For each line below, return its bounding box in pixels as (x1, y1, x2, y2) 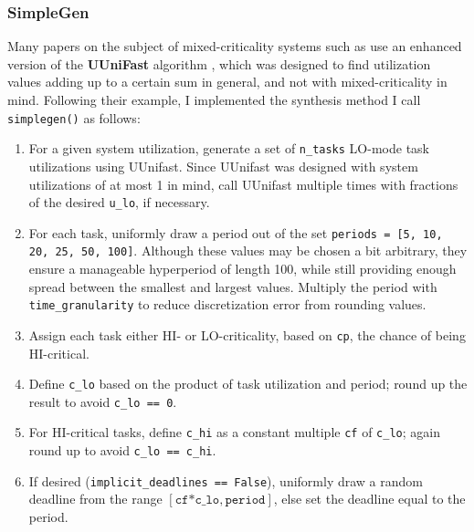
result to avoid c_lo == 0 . (28, 391, 177, 411)
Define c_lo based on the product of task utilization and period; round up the (28, 374, 468, 393)
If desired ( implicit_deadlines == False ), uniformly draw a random (28, 471, 423, 490)
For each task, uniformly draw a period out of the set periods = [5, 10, (28, 223, 443, 242)
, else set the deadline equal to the (273, 489, 466, 508)
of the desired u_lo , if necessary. (28, 193, 210, 212)
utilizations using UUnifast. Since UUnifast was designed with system (28, 156, 418, 175)
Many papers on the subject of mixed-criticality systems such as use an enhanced (7, 37, 462, 56)
